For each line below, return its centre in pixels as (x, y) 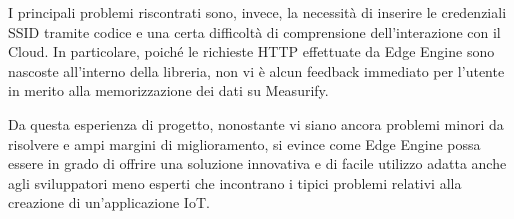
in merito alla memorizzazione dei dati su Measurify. (168, 90)
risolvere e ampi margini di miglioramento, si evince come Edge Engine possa (244, 143)
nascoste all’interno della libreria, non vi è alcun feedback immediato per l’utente (256, 70)
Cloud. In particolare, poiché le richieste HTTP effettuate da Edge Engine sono (251, 51)
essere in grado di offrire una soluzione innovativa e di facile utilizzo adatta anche (257, 163)
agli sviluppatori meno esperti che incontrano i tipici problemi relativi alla (235, 182)
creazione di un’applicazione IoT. (109, 202)
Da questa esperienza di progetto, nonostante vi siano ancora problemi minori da (256, 123)
